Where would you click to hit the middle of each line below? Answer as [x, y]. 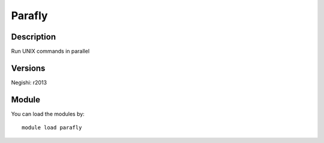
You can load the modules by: [48, 114]
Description [34, 37]
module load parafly [52, 128]
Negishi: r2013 [29, 82]
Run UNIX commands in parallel [50, 51]
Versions [28, 68]
